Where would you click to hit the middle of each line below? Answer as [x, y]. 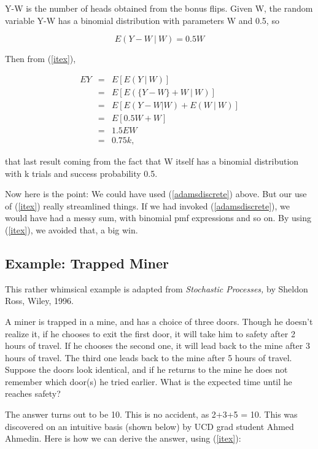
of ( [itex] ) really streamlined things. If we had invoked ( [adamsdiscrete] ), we [148, 205]
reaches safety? [33, 393]
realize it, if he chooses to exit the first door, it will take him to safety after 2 [150, 333]
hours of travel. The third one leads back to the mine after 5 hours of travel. [149, 357]
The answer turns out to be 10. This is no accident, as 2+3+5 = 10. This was [151, 414]
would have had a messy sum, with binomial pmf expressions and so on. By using [158, 218]
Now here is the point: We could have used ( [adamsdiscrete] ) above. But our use [156, 194]
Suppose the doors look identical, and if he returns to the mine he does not [146, 369]
